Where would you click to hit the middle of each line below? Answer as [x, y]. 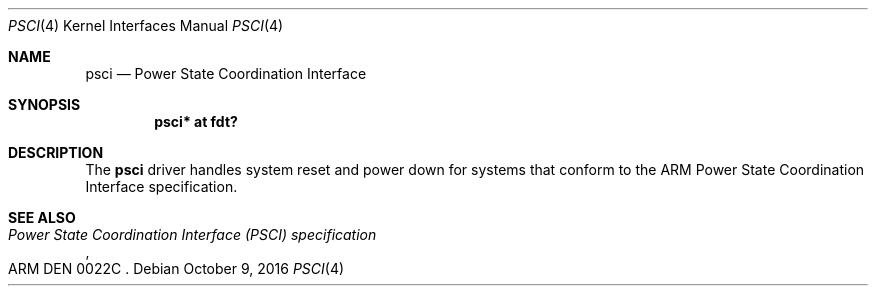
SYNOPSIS [44, 104]
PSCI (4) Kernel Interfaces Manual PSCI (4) [146, 25]
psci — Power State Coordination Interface [226, 73]
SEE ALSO [42, 217]
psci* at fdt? [196, 121]
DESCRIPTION [56, 152]
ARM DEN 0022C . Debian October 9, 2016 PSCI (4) [176, 268]
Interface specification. [161, 186]
